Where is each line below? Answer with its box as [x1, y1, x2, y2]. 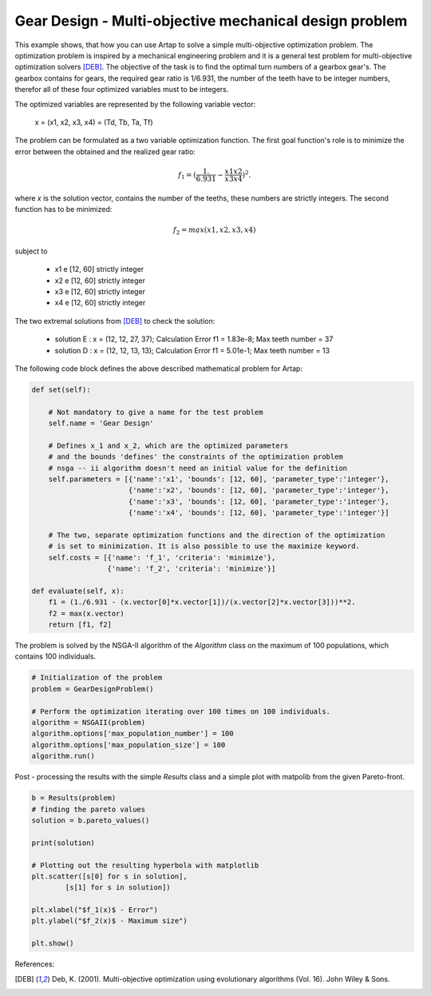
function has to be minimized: [14, 205, 113, 214]
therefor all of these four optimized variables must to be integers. [14, 85, 229, 94]
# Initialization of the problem [31, 673, 163, 683]
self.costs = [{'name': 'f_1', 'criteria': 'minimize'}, [48, 552, 276, 562]
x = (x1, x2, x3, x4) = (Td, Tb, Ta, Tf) [34, 117, 153, 127]
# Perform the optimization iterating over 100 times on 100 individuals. [31, 707, 331, 715]
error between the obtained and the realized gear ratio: [14, 146, 196, 156]
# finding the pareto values [31, 804, 146, 814]
